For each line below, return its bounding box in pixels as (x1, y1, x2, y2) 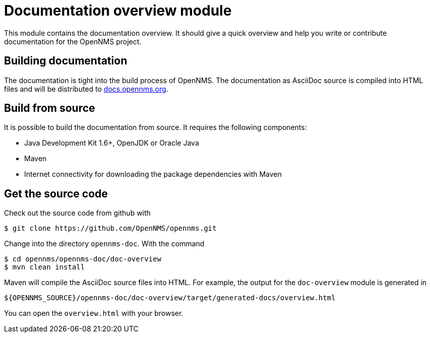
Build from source (4, 102, 95, 115)
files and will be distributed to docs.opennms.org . (4, 84, 168, 93)
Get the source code (4, 187, 108, 200)
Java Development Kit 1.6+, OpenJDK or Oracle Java (24, 139, 199, 148)
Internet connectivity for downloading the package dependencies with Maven (24, 170, 282, 179)
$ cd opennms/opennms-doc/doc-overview (4, 255, 161, 263)
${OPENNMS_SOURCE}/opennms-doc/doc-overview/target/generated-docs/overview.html (4, 294, 336, 302)
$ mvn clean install (4, 263, 85, 272)
